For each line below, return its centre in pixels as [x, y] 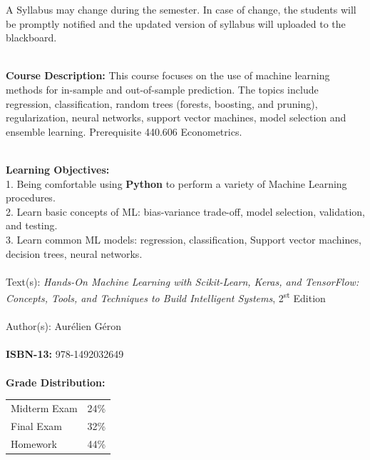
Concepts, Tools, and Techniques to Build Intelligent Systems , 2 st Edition [166, 297]
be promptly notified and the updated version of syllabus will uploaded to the [176, 23]
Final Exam [36, 425]
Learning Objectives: [58, 169]
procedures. [31, 197]
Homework [34, 443]
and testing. [32, 225]
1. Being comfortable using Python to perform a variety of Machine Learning [176, 183]
